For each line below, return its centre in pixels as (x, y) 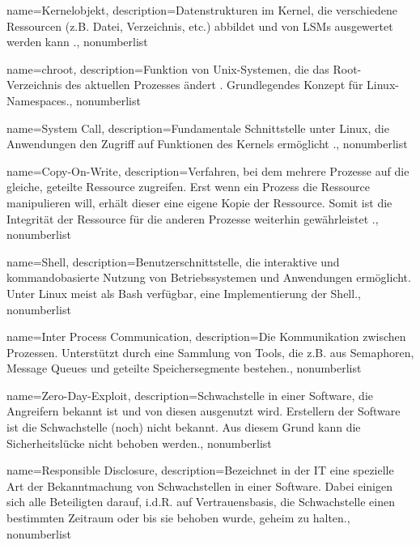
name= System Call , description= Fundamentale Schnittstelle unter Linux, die (198, 128)
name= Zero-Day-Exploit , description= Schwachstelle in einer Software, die (190, 395)
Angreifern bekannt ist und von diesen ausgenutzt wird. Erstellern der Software (204, 411)
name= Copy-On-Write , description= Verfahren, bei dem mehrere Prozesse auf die (208, 170)
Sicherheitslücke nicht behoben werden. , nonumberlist (139, 443)
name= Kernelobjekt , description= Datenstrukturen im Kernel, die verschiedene (202, 10)
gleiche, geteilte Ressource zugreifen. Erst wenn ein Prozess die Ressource (189, 187)
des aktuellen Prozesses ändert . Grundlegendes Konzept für (214, 85)
